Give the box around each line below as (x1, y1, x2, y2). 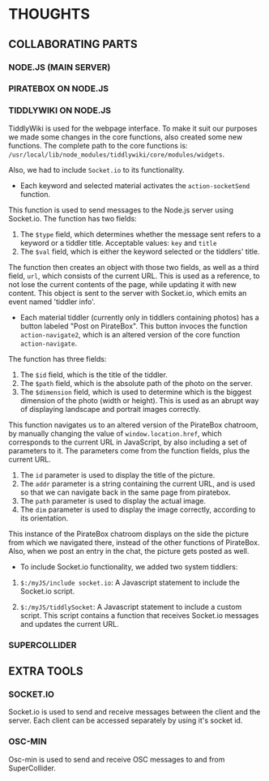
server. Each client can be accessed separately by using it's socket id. (8, 715, 243, 726)
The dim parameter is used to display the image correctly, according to (19, 504, 256, 514)
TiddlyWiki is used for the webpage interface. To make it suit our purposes (8, 123, 258, 133)
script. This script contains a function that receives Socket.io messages (19, 610, 259, 620)
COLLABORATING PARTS (8, 37, 138, 51)
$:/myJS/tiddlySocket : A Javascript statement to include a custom (19, 602, 242, 611)
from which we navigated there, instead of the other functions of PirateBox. (8, 537, 260, 547)
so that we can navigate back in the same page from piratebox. (19, 487, 231, 497)
